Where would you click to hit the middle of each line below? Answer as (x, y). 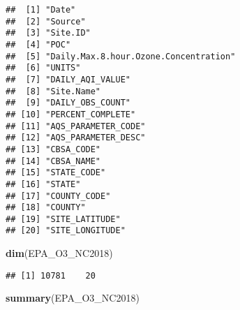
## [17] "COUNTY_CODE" (58, 196)
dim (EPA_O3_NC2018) (59, 253)
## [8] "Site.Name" (53, 91)
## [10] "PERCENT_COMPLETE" (71, 114)
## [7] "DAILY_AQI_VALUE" (68, 79)
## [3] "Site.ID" (48, 33)
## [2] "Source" (46, 21)
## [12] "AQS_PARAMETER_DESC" (76, 138)
